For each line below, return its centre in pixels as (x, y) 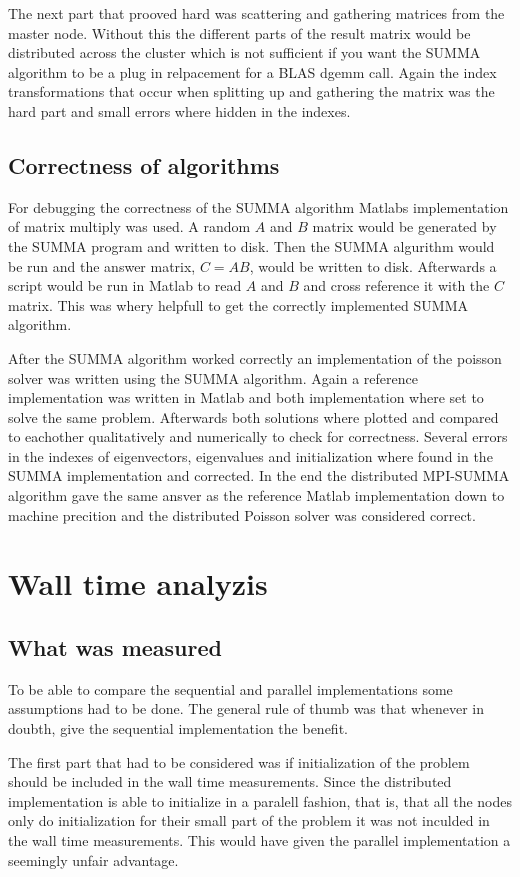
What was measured (115, 647)
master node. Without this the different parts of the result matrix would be (239, 32)
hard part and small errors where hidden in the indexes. (179, 110)
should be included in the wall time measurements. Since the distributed (230, 781)
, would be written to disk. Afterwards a (373, 265)
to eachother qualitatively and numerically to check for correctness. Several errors (258, 436)
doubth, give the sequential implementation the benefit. (178, 728)
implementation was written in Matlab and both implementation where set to (246, 397)
